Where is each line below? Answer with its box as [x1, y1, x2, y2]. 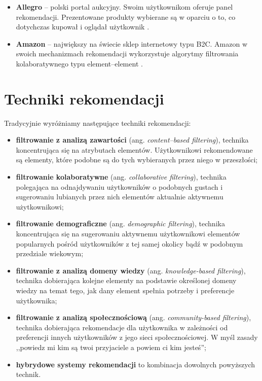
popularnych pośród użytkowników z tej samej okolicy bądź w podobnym [16, 238, 243, 249]
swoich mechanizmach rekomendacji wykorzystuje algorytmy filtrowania [16, 48, 239, 59]
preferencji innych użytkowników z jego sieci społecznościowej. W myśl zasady [16, 332, 258, 342]
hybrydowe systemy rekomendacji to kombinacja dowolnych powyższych [16, 359, 255, 369]
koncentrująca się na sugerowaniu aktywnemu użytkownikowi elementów [16, 228, 240, 239]
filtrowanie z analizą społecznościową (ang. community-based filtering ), [16, 312, 251, 323]
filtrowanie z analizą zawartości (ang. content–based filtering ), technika [16, 134, 249, 145]
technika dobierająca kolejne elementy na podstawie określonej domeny [16, 275, 237, 286]
